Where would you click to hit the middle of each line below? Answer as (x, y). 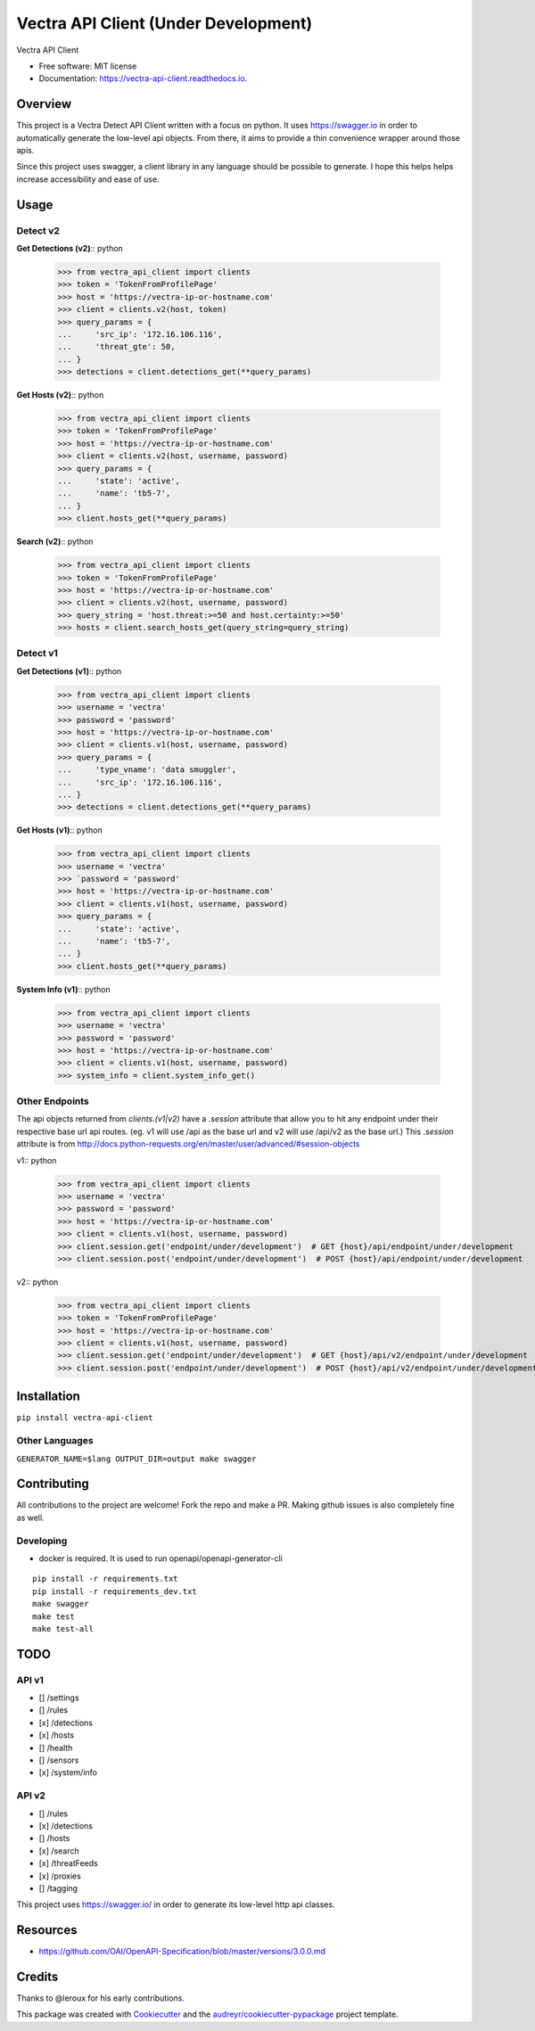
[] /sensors (59, 1760)
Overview (44, 104)
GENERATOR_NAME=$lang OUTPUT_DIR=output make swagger (136, 1459)
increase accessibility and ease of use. (88, 179)
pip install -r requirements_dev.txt (115, 1591)
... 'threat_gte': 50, (116, 347)
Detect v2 (38, 230)
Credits (37, 1977)
